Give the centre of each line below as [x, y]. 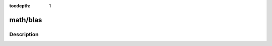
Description [24, 34]
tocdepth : [20, 6]
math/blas [26, 20]
